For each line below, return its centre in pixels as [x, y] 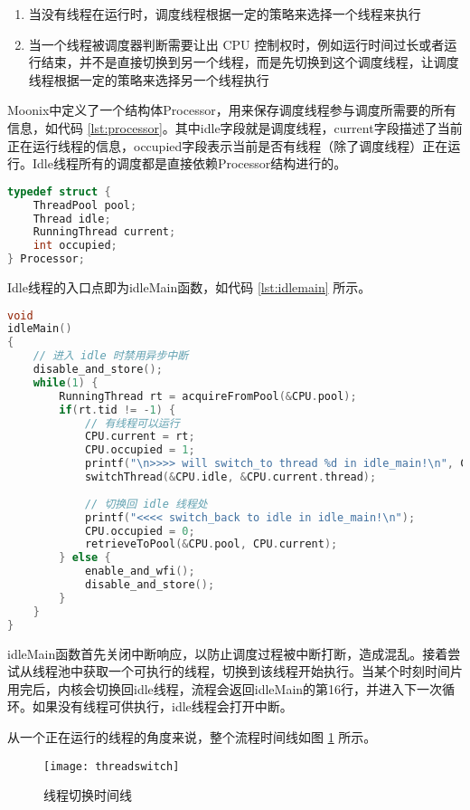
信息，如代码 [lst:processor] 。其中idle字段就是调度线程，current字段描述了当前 [235, 127]
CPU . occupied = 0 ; [140, 531]
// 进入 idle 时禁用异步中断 [111, 356]
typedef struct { [59, 191]
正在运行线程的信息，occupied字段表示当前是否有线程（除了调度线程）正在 [228, 145]
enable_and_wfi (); [140, 572]
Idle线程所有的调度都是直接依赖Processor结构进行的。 [189, 163]
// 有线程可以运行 [132, 423]
